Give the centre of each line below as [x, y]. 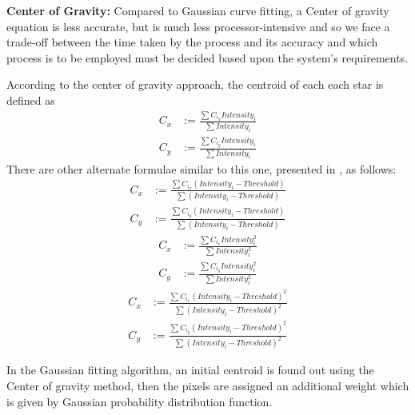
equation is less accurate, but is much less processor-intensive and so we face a [198, 26]
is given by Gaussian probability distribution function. [140, 401]
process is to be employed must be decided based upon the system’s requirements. [207, 57]
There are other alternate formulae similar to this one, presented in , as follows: [202, 168]
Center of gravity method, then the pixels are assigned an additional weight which [208, 385]
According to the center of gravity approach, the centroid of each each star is [195, 84]
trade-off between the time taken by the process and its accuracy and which [192, 42]
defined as [31, 100]
